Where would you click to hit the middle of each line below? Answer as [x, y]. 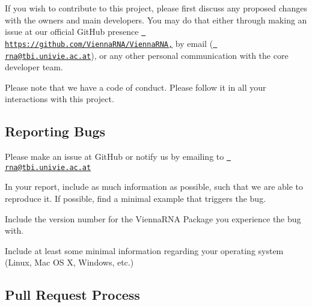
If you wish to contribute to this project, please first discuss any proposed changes [156, 8]
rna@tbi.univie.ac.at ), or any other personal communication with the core [147, 55]
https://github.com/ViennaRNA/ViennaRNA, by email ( [109, 43]
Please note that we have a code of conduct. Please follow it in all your [136, 87]
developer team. [34, 67]
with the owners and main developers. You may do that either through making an [156, 20]
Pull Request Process [72, 295]
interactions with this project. [60, 99]
